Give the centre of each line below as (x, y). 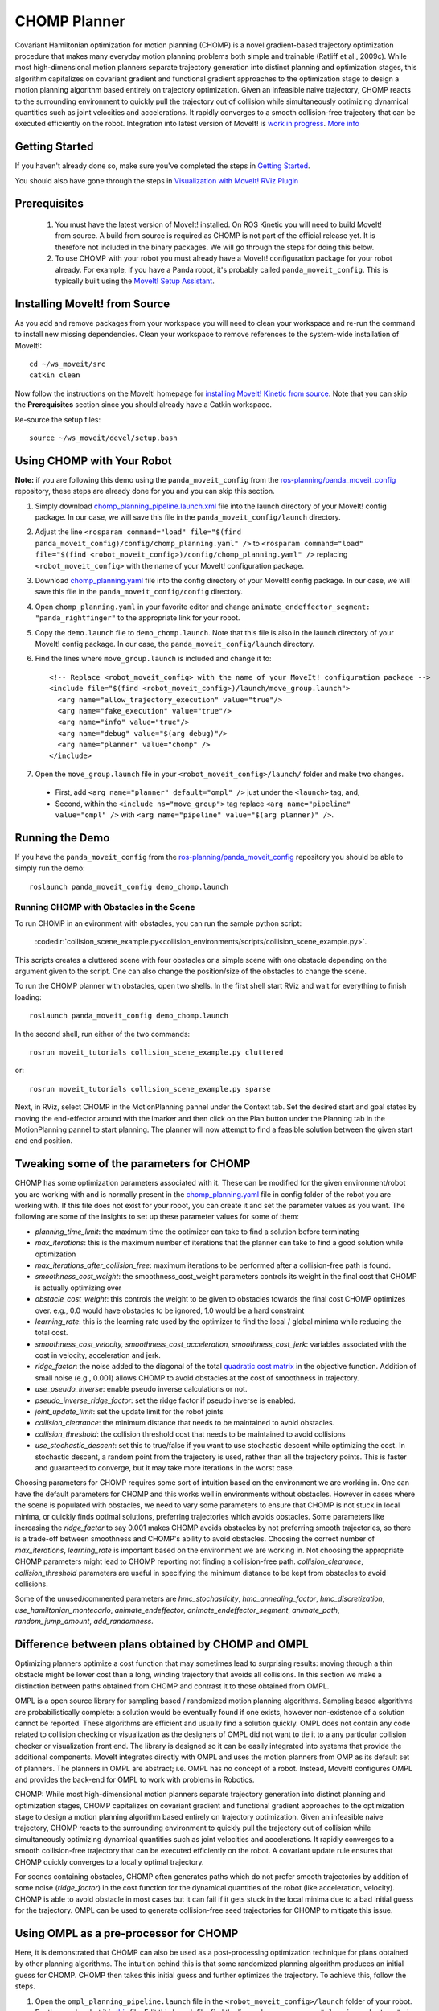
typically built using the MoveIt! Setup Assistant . (135, 281)
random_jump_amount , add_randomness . (84, 1622)
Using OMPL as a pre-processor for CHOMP (127, 1933)
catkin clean (55, 375)
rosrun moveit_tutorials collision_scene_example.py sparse (150, 1089)
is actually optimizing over (78, 1288)
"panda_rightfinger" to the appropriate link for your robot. (137, 618)
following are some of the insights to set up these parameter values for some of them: (157, 1217)
